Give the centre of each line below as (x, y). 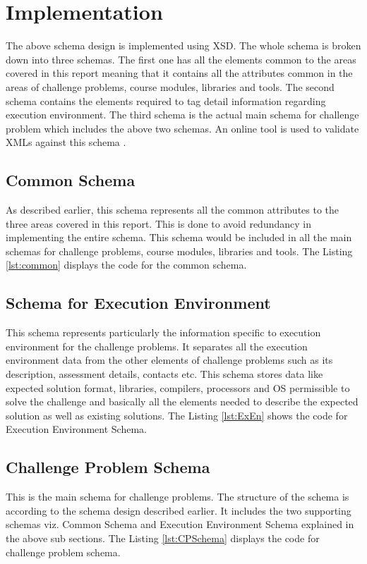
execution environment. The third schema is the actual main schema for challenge (182, 115)
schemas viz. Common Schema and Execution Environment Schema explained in (180, 524)
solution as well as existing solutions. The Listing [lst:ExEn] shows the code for (177, 415)
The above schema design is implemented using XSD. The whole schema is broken (183, 45)
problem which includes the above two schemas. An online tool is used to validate (182, 128)
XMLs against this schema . (66, 142)
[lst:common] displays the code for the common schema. (126, 265)
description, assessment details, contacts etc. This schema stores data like (164, 374)
